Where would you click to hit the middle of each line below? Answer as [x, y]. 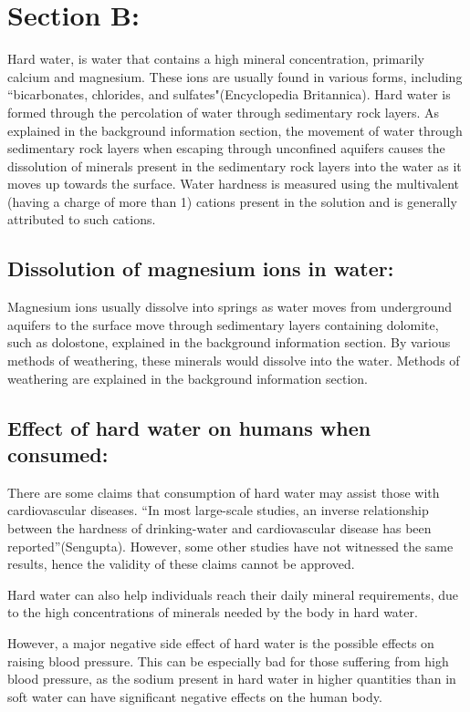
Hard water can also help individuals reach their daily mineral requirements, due [233, 594]
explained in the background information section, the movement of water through [235, 130]
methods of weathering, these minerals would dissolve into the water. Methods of [234, 361]
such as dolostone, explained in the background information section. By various [229, 342]
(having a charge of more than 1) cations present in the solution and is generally [232, 201]
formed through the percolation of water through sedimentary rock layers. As [224, 112]
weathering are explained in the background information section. [188, 378]
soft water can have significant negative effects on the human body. [195, 696]
